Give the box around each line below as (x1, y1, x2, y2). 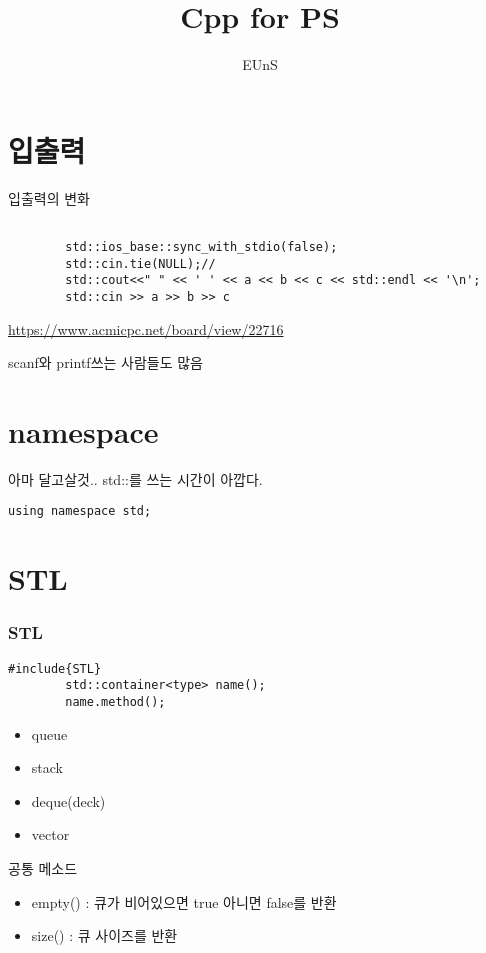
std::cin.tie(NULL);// (65, 256, 216, 271)
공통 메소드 (8, 858, 78, 879)
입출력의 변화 (8, 187, 90, 208)
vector (31, 824, 70, 845)
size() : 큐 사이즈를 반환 (31, 925, 178, 946)
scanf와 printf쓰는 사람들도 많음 (8, 352, 203, 373)
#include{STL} (8, 661, 102, 676)
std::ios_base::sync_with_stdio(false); (65, 239, 338, 254)
